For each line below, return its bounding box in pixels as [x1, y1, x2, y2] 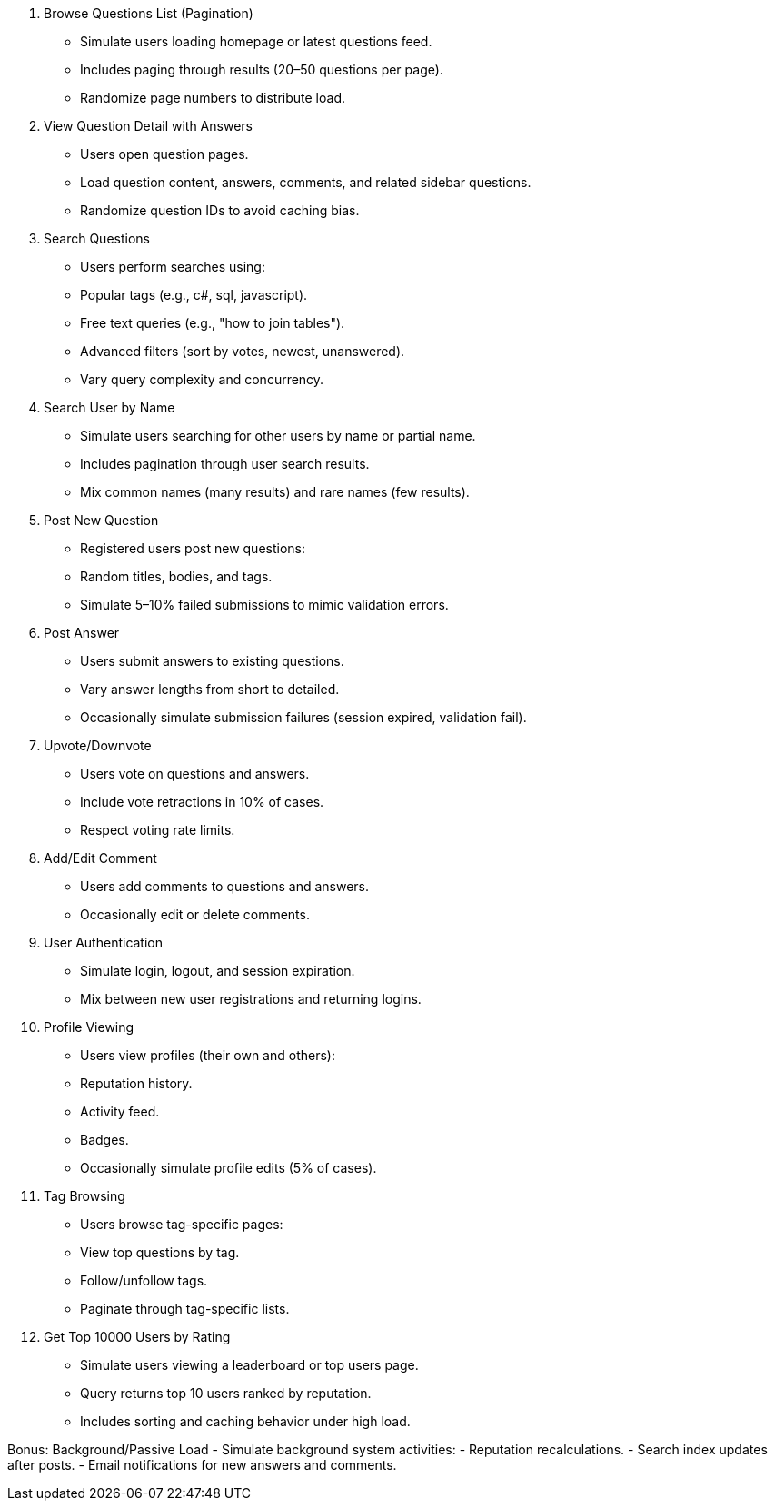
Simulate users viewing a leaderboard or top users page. [80, 1357, 419, 1373]
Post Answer [44, 625, 120, 640]
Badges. [80, 1132, 129, 1147]
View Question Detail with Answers [44, 118, 253, 134]
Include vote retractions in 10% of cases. [80, 794, 324, 809]
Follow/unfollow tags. [80, 1273, 208, 1288]
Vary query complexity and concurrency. [80, 372, 324, 387]
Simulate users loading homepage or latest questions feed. [80, 34, 432, 49]
